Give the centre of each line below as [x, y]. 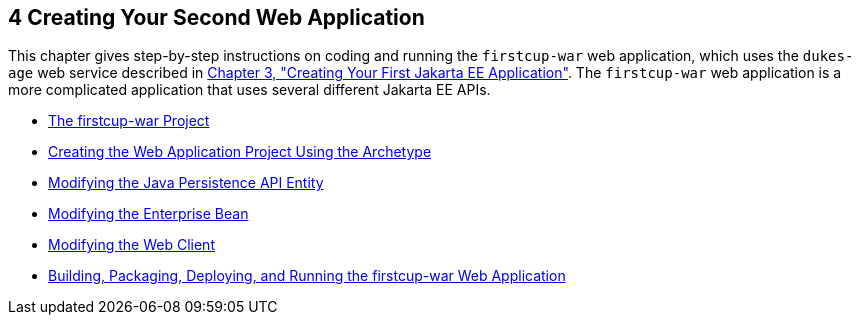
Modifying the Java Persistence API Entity [186, 183]
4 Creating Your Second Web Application [216, 17]
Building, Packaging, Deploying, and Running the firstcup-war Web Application [307, 276]
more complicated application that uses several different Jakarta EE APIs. [249, 90]
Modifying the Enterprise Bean [148, 214]
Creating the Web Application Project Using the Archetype [240, 152]
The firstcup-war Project [129, 121]
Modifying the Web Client [131, 245]
